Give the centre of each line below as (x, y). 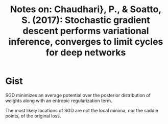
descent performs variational (86, 31)
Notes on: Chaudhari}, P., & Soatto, (86, 9)
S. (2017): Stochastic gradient (86, 20)
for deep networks (86, 53)
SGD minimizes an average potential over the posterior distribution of (78, 95)
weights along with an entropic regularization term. (59, 101)
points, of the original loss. (33, 116)
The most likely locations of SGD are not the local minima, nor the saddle (82, 110)
